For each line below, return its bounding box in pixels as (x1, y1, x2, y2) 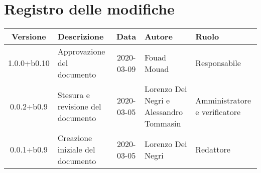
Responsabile (195, 57, 241, 69)
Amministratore (195, 94, 251, 106)
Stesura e (57, 88, 90, 100)
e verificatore (195, 106, 241, 118)
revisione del (57, 100, 101, 112)
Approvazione (57, 45, 105, 57)
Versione (12, 30, 46, 42)
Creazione (57, 132, 92, 144)
